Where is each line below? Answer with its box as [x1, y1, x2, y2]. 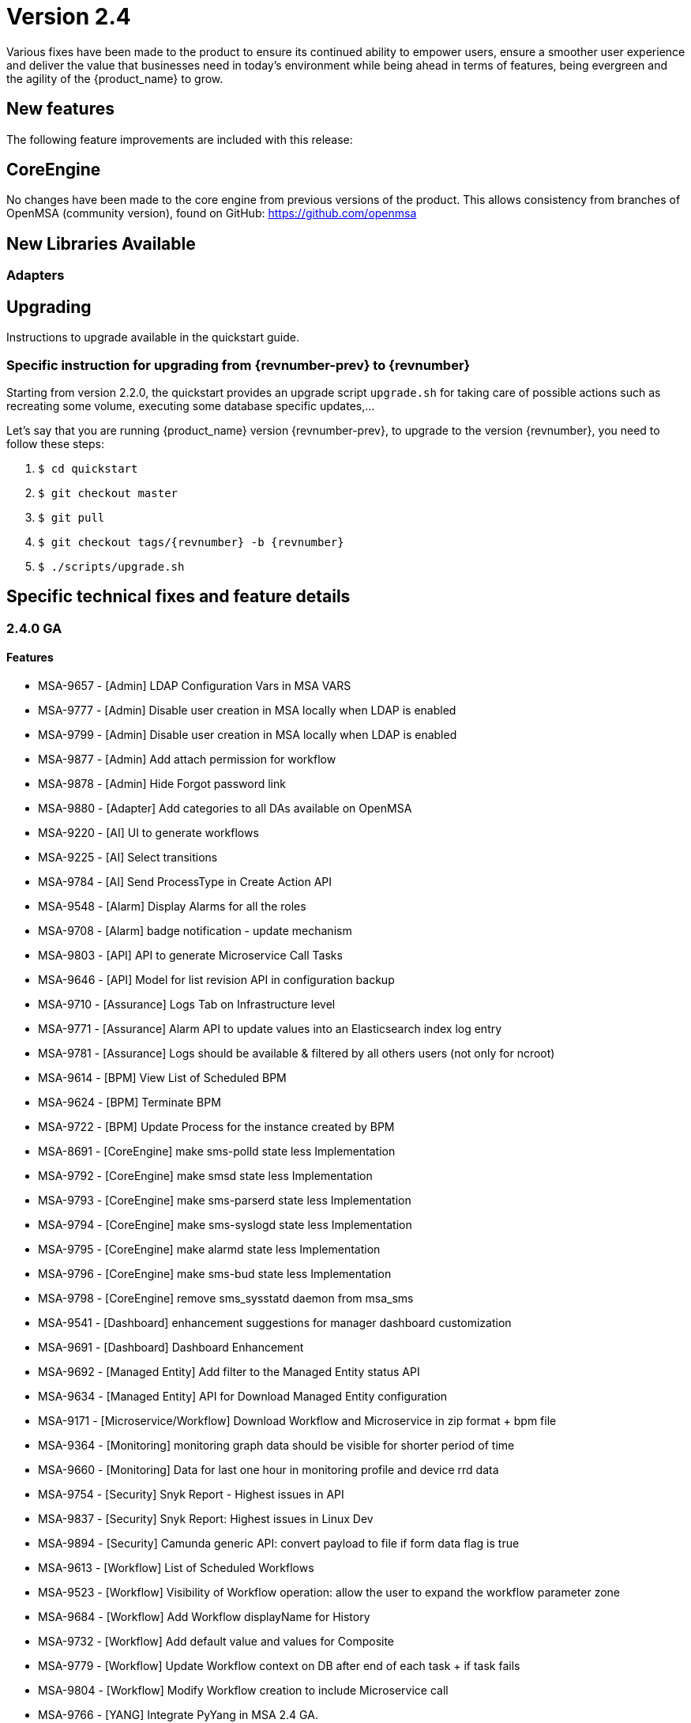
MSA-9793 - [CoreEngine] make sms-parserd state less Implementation [38, 1193, 411, 1207]
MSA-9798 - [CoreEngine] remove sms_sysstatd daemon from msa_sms [38, 1291, 414, 1305]
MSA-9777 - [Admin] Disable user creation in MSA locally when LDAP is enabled [38, 703, 456, 717]
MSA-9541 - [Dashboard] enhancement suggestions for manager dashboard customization [38, 1315, 512, 1329]
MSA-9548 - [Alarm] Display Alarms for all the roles [38, 899, 306, 913]
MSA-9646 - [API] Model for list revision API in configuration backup [38, 972, 395, 986]
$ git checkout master [38, 486, 178, 500]
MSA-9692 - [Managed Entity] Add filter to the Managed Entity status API [38, 1364, 420, 1378]
